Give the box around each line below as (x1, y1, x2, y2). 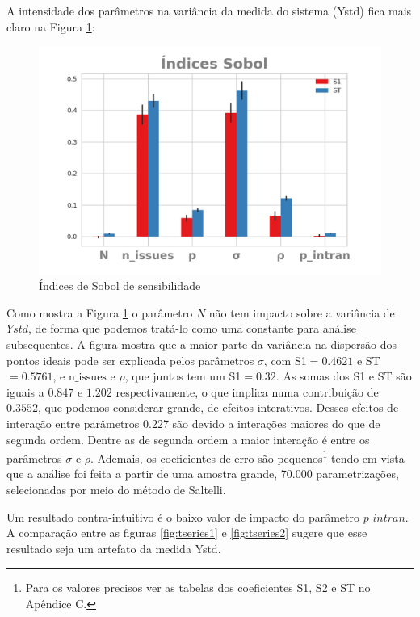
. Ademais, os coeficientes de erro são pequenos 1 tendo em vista (90, 447, 405, 466)
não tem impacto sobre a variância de (208, 304, 395, 321)
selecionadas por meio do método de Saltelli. (6, 481, 226, 497)
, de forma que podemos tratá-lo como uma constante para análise (28, 320, 356, 337)
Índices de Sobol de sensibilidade (39, 277, 201, 294)
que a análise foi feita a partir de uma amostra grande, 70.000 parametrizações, (6, 465, 399, 482)
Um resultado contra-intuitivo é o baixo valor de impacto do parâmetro (6, 508, 359, 525)
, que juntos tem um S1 (124, 367, 241, 384)
